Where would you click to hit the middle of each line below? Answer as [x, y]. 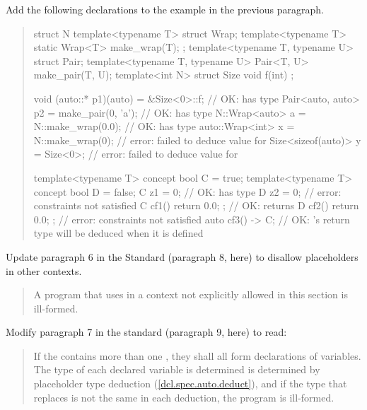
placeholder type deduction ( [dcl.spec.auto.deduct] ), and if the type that [190, 383]
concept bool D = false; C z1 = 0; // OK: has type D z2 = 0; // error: [187, 191]
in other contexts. [44, 270]
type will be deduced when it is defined [118, 233]
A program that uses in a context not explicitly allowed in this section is [191, 294]
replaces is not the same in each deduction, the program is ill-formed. [184, 397]
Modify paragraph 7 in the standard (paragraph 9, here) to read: [146, 332]
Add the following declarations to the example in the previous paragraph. [165, 9]
